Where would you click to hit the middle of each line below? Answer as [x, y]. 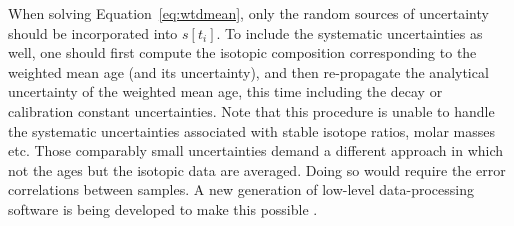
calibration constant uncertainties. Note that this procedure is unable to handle [251, 110]
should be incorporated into [93, 32]
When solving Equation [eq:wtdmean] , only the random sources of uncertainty [248, 13]
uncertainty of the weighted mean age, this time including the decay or [225, 91]
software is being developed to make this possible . [163, 208]
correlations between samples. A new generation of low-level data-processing [241, 189]
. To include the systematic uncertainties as [349, 32]
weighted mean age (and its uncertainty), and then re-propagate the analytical [248, 71]
